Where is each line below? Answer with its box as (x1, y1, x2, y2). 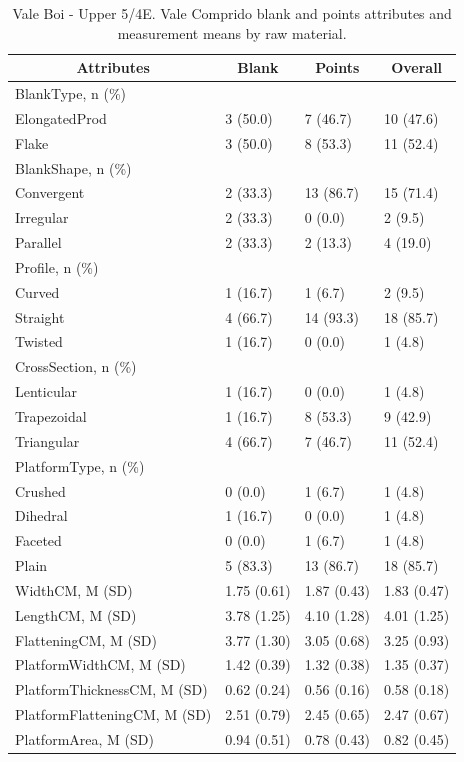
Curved (15, 281, 60, 302)
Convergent (15, 182, 85, 203)
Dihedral (15, 505, 68, 526)
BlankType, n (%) (15, 83, 127, 104)
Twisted (15, 331, 63, 352)
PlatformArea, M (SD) (15, 728, 154, 749)
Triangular (15, 430, 80, 451)
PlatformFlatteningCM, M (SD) (15, 704, 212, 725)
